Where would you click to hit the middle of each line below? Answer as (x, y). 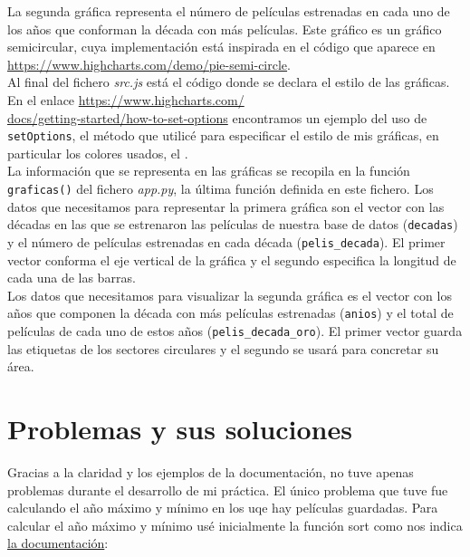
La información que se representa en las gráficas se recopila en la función (209, 171)
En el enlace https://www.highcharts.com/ (126, 99)
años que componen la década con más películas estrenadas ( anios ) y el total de (230, 313)
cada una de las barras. (72, 278)
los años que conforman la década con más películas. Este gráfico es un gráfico (225, 29)
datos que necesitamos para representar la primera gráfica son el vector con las (226, 206)
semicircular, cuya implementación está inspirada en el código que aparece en (221, 47)
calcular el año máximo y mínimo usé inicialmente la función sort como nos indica (235, 525)
